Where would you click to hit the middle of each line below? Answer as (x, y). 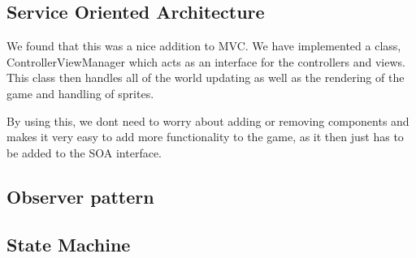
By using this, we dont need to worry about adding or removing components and (208, 120)
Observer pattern (80, 196)
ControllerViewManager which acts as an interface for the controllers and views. (206, 61)
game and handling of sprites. (80, 93)
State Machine (69, 244)
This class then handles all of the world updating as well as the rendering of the (206, 77)
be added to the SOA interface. (84, 152)
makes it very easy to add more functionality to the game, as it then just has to (205, 137)
